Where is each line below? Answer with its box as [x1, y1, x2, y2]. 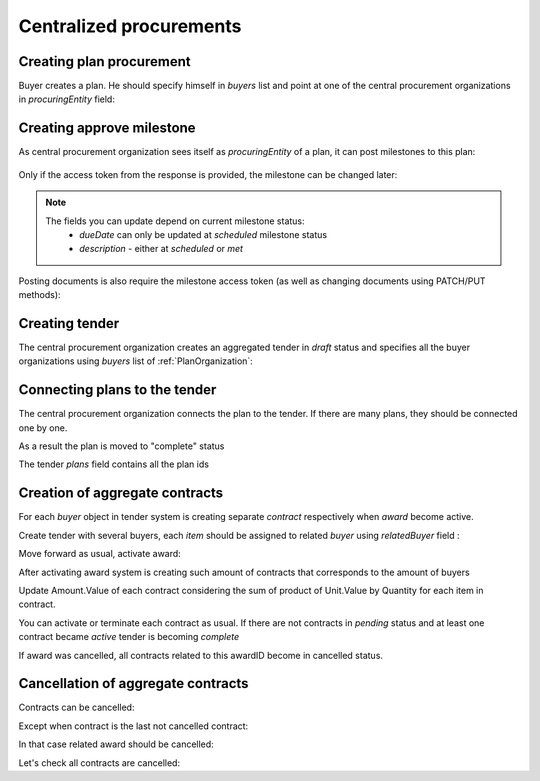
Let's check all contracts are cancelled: [18, 756, 180, 769]
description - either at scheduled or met [79, 243, 244, 255]
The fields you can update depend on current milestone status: [45, 215, 305, 227]
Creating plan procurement [18, 53, 191, 70]
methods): [18, 289, 61, 301]
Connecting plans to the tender [18, 381, 217, 399]
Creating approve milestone [18, 120, 196, 137]
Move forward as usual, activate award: [18, 548, 182, 560]
